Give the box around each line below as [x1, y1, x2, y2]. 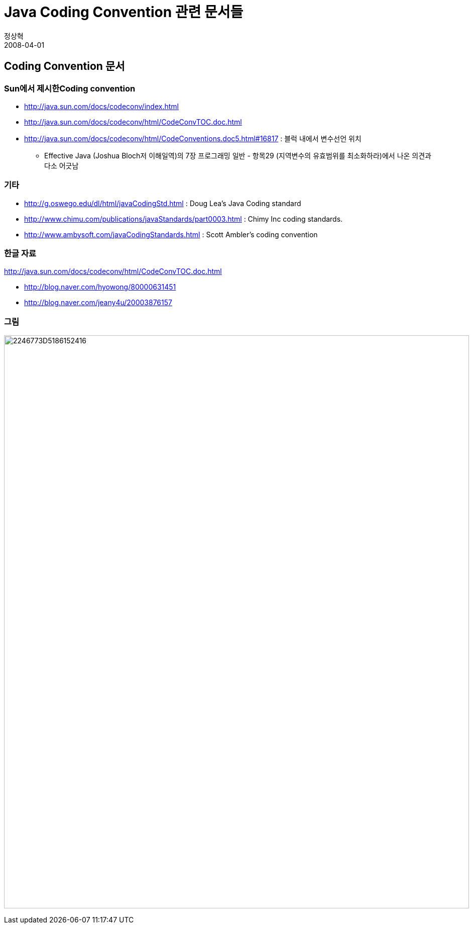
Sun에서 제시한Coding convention [4, 83, 136, 94]
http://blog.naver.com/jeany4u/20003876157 [24, 298, 172, 307]
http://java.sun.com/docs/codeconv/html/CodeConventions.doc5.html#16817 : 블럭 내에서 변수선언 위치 [24, 134, 362, 143]
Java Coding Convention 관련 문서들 [4, 4, 244, 21]
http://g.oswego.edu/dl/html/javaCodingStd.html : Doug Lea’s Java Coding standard [24, 199, 301, 208]
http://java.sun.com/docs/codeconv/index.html [24, 102, 179, 111]
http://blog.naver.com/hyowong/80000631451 [24, 283, 176, 292]
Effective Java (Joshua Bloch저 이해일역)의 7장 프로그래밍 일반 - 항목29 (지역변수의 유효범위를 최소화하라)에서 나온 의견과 [44, 151, 432, 160]
